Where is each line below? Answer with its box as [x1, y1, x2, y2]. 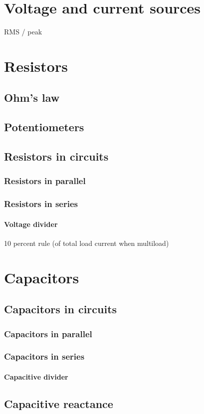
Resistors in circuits [4, 149, 109, 164]
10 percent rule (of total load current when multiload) [4, 237, 169, 248]
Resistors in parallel [4, 175, 86, 187]
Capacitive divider [4, 371, 68, 382]
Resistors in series [4, 198, 78, 210]
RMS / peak [4, 26, 42, 37]
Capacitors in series [4, 350, 85, 363]
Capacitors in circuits [4, 301, 117, 317]
